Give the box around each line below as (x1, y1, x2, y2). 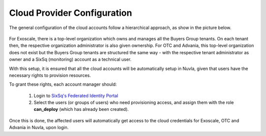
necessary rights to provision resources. (9, 72, 91, 78)
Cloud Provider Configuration (9, 7, 133, 18)
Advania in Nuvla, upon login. (9, 125, 69, 131)
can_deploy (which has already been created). (33, 106, 129, 112)
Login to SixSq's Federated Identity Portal (33, 93, 118, 99)
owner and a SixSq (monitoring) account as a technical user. (9, 57, 132, 63)
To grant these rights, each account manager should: (9, 81, 117, 87)
